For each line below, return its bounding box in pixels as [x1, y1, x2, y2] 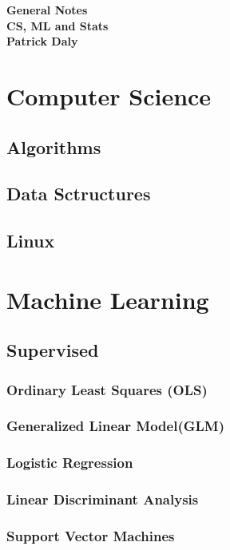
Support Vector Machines [6, 525, 175, 545]
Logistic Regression [6, 453, 133, 473]
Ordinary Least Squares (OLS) [6, 379, 208, 399]
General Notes [6, 2, 88, 18]
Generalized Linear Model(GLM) [6, 416, 224, 436]
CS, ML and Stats [6, 17, 109, 34]
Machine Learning [6, 283, 209, 315]
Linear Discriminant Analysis [6, 489, 199, 509]
